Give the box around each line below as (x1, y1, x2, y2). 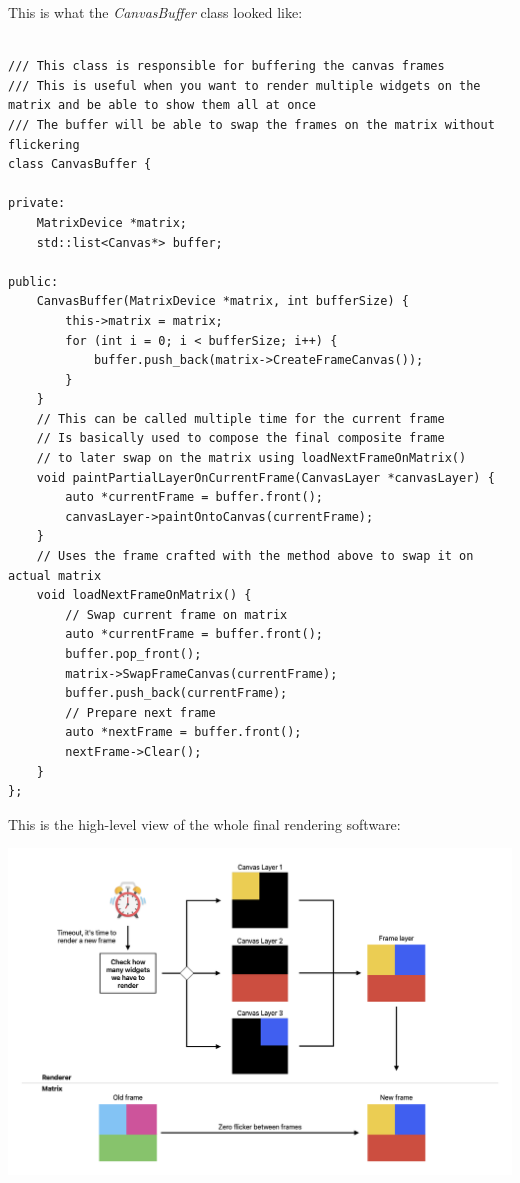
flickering (8, 137, 80, 152)
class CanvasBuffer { (8, 157, 152, 172)
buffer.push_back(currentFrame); (65, 686, 288, 701)
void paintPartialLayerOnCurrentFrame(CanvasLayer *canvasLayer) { (36, 470, 495, 485)
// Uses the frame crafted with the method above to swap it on (36, 549, 474, 564)
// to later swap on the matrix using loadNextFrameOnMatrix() (36, 451, 467, 466)
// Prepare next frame (65, 705, 216, 720)
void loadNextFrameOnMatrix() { (36, 588, 252, 603)
